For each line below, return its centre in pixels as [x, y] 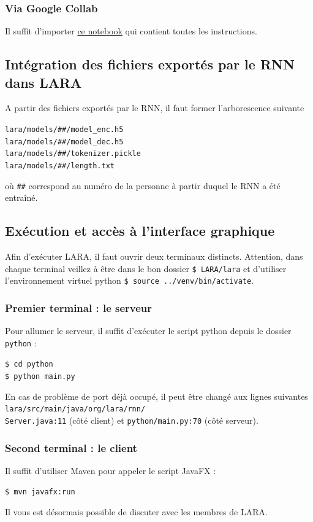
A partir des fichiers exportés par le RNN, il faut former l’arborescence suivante [155, 108]
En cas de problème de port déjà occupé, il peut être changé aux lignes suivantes [156, 396]
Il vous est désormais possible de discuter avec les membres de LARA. [136, 512]
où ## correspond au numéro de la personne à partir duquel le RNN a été [143, 185]
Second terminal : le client [71, 447]
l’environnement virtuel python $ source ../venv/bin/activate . [130, 280]
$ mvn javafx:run [40, 492]
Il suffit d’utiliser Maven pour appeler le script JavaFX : [111, 470]
